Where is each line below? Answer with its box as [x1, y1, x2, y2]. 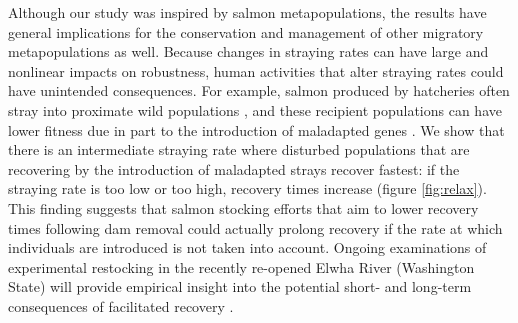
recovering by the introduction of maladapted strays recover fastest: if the [8, 158, 460, 179]
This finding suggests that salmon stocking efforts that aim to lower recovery [8, 197, 479, 218]
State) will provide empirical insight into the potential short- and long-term [8, 276, 472, 297]
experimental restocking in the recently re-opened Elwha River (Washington [8, 256, 475, 277]
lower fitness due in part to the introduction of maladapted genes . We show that [8, 119, 505, 140]
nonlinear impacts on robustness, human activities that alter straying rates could [8, 60, 504, 81]
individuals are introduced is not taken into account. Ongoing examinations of [8, 237, 487, 258]
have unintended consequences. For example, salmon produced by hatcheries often [8, 80, 510, 101]
